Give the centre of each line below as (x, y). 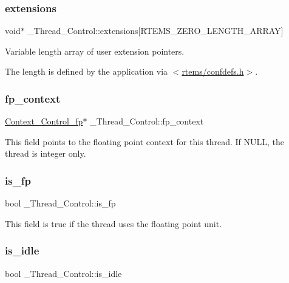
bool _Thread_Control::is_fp (60, 203)
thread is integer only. (46, 153)
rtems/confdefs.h (213, 71)
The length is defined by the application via (87, 71)
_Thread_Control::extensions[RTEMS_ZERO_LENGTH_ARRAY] (155, 31)
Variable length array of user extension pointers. (95, 51)
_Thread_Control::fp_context (147, 121)
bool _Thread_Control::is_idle (63, 273)
